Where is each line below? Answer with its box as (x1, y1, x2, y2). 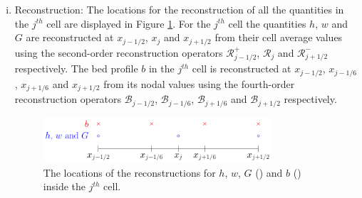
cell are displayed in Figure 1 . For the (46, 16, 211, 31)
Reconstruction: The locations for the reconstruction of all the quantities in (14, 2, 344, 16)
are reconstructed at (26, 30, 114, 45)
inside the (43, 179, 86, 194)
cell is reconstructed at (192, 61, 291, 76)
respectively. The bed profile (14, 61, 138, 76)
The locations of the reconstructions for (43, 165, 216, 180)
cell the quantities (228, 16, 306, 31)
